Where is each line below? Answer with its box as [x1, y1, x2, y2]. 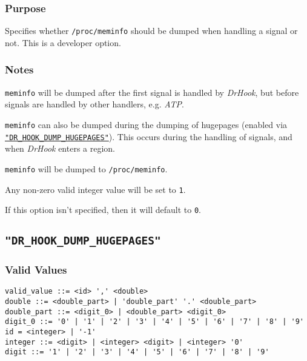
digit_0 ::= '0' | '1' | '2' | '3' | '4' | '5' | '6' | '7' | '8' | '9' [5, 317, 304, 326]
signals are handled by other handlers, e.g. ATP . [5, 98, 185, 110]
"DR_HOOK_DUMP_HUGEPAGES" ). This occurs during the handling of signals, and [5, 130, 292, 143]
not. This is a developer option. [5, 36, 121, 49]
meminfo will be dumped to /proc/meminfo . [5, 162, 168, 175]
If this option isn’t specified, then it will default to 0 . [5, 203, 202, 216]
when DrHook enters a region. [5, 142, 116, 155]
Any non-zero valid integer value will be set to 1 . [5, 183, 186, 195]
